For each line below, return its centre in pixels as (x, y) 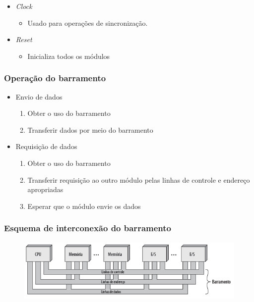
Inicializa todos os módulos (69, 56)
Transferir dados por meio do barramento (90, 129)
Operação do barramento (55, 78)
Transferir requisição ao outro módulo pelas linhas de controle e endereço (139, 179)
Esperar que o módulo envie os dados (84, 206)
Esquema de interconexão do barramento (88, 228)
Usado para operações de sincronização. (88, 23)
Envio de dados (39, 96)
